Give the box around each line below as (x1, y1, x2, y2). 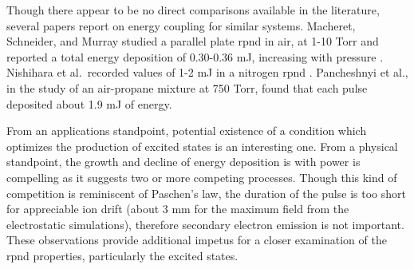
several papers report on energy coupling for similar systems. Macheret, (6, 17, 356, 34)
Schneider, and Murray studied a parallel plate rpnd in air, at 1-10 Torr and (6, 33, 379, 49)
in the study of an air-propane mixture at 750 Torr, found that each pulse (6, 79, 368, 96)
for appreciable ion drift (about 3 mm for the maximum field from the (6, 200, 349, 217)
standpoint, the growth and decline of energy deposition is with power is (6, 153, 361, 170)
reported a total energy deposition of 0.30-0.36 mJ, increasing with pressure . (6, 48, 384, 65)
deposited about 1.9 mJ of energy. (6, 95, 172, 112)
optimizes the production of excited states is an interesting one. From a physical (6, 137, 398, 154)
